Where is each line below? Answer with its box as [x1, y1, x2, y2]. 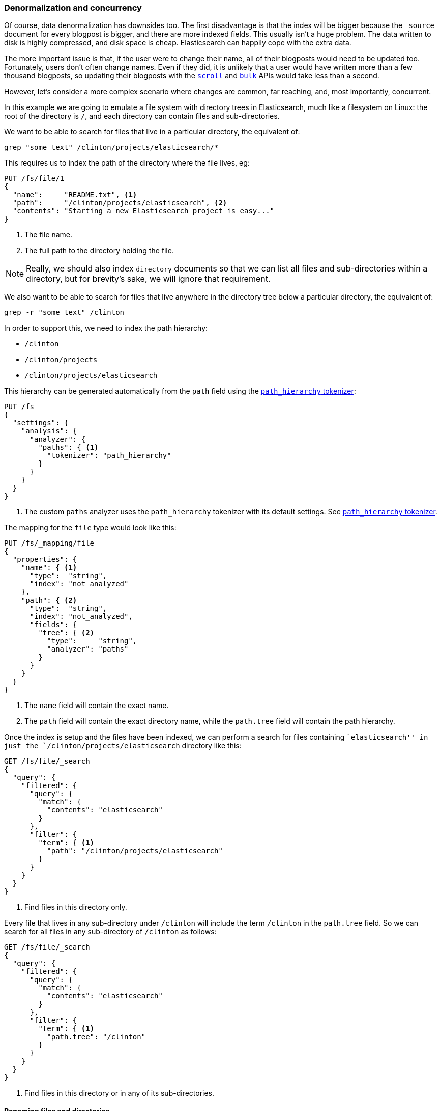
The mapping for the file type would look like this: [4, 523, 177, 532]
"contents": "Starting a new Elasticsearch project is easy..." [12, 207, 275, 215]
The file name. [24, 230, 73, 239]
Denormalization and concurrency [4, 3, 142, 13]
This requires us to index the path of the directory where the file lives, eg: [4, 158, 250, 168]
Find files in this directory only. [24, 903, 127, 912]
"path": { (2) [21, 596, 77, 605]
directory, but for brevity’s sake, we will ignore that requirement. [26, 274, 271, 284]
